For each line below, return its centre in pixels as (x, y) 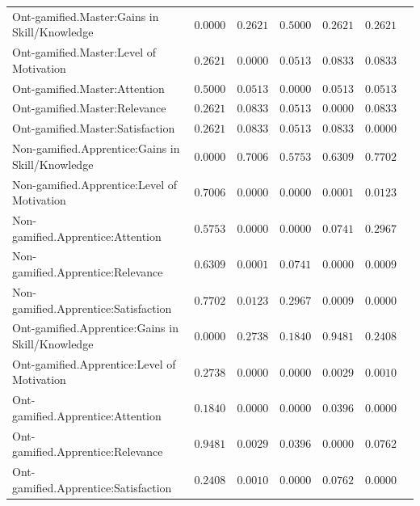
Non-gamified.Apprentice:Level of (95, 184)
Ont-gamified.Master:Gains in (86, 16)
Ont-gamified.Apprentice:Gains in (95, 328)
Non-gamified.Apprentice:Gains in (96, 148)
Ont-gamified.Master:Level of (84, 52)
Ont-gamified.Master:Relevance (89, 108)
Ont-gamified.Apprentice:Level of (94, 363)
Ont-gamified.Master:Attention (88, 88)
